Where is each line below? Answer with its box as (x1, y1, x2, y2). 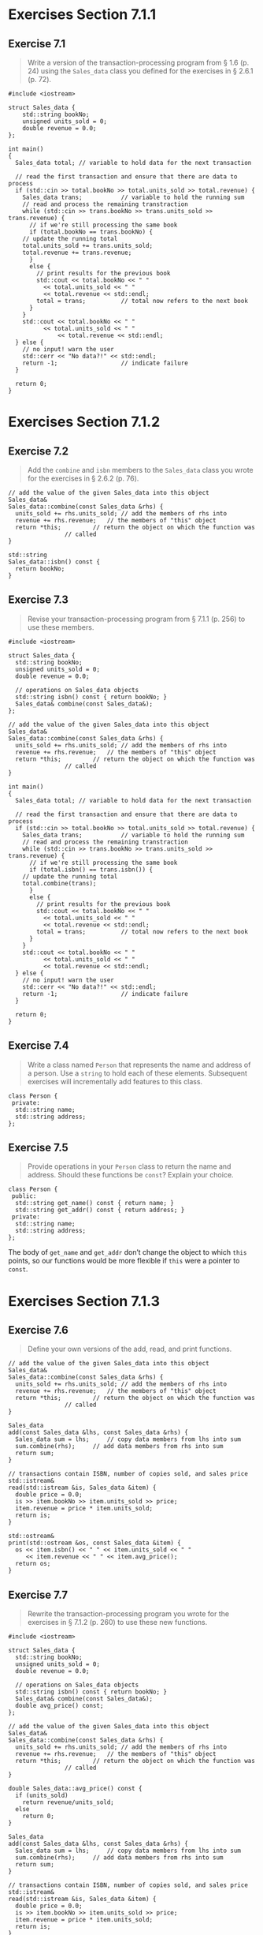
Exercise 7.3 (8, 593, 69, 607)
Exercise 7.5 (8, 1141, 69, 1155)
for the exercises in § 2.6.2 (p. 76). (27, 473, 139, 483)
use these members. (27, 622, 94, 632)
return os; (15, 1560, 51, 1568)
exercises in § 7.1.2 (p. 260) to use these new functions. (27, 1618, 208, 1627)
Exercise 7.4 (8, 1039, 69, 1053)
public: (11, 1192, 37, 1200)
